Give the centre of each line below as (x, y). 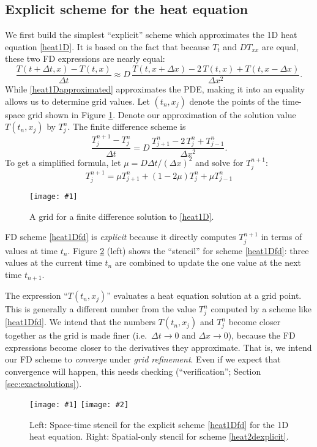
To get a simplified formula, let (63, 162)
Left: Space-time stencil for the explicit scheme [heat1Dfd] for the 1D (159, 424)
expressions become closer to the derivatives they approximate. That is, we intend (158, 347)
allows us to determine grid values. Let (77, 101)
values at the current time (54, 262)
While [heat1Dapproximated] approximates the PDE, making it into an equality (155, 89)
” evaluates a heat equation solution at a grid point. (204, 295)
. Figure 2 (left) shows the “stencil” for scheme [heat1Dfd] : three (188, 250)
